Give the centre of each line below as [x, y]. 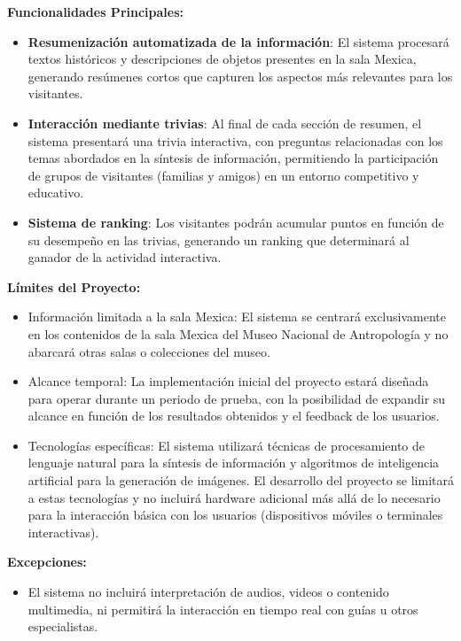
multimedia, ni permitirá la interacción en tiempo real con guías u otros [223, 609]
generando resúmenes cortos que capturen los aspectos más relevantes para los [240, 76]
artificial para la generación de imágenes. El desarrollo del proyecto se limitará [241, 480]
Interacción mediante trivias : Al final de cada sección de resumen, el [225, 123]
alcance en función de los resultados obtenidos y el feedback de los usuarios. [234, 416]
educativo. [56, 193]
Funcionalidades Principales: [95, 12]
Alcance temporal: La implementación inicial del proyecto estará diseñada [228, 381]
